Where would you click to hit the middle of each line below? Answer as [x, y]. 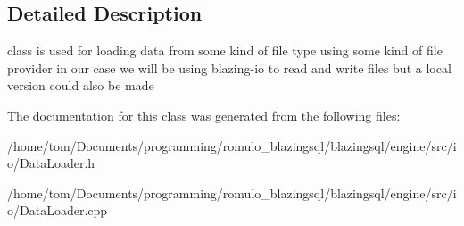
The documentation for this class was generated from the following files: [204, 115]
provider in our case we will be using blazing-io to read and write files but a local [229, 67]
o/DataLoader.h [51, 163]
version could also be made [81, 85]
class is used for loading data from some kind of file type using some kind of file [225, 50]
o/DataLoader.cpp [58, 210]
